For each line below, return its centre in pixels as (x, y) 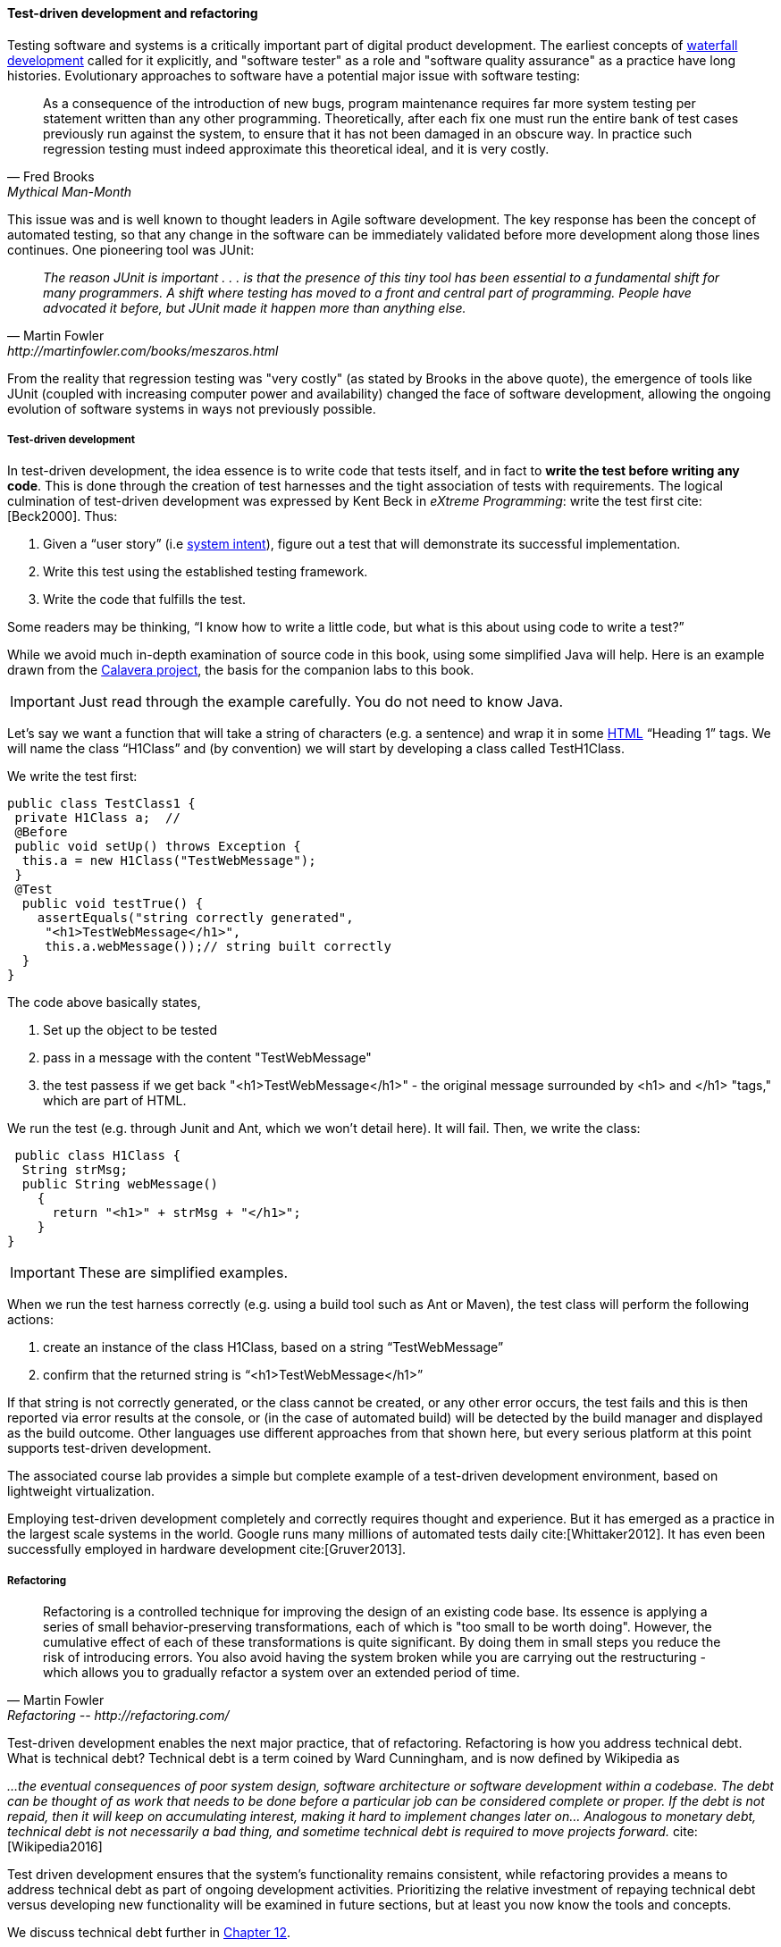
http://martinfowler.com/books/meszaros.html (143, 350)
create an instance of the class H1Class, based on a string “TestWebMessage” (273, 1347)
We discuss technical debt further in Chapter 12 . (149, 1933)
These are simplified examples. (183, 1273)
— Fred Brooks (51, 176)
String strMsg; (75, 1170)
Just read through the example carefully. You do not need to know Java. (321, 702)
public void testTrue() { (113, 904)
